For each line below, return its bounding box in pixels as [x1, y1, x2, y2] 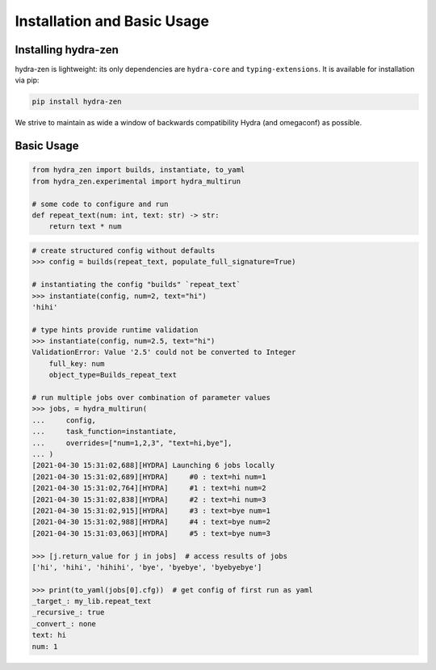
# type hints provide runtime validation [31, 325, 199, 335]
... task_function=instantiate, [31, 427, 178, 436]
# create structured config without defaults [31, 246, 216, 255]
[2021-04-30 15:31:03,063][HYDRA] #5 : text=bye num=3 [31, 529, 270, 537]
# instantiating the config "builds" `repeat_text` [31, 280, 241, 289]
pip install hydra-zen [31, 97, 122, 107]
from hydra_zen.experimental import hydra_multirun [31, 176, 241, 186]
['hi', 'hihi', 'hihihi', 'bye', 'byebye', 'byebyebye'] [31, 563, 262, 571]
